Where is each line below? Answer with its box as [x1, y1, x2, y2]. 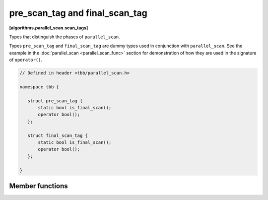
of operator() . [9, 57, 42, 63]
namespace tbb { [19, 84, 60, 89]
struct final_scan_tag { [27, 133, 88, 138]
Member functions [9, 182, 68, 190]
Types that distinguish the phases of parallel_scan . [9, 34, 120, 40]
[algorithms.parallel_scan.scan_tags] [9, 25, 88, 31]
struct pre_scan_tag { [27, 98, 83, 104]
